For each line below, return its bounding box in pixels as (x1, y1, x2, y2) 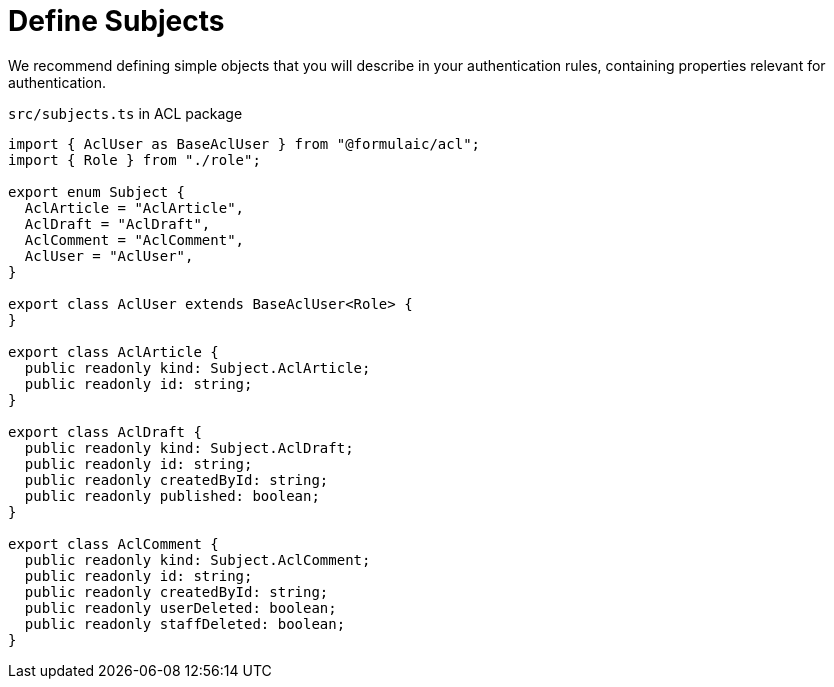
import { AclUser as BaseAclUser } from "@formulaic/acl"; (8, 135, 481, 152)
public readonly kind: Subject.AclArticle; (24, 359, 371, 376)
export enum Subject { (8, 183, 186, 200)
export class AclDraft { (8, 423, 202, 440)
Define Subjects (8, 4, 225, 38)
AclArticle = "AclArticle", (24, 199, 245, 216)
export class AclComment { (8, 535, 219, 552)
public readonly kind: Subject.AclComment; (24, 551, 371, 568)
